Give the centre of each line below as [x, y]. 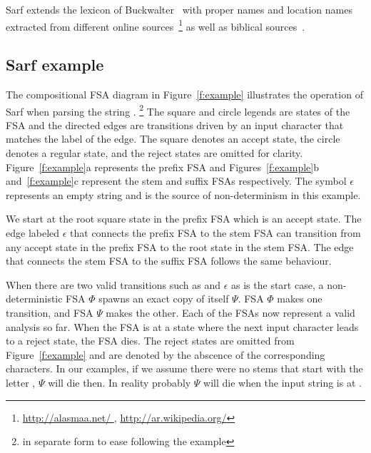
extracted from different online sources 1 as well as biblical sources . [156, 25]
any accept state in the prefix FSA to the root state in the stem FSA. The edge [180, 246]
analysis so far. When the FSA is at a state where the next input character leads [182, 326]
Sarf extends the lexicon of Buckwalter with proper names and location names [179, 9]
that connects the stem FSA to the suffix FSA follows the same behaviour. [169, 261]
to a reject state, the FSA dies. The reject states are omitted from [150, 341]
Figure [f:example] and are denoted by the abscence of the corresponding [166, 354]
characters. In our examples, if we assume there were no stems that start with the [184, 368]
